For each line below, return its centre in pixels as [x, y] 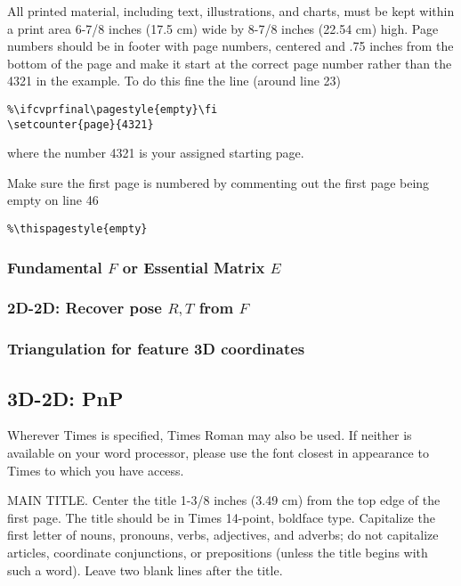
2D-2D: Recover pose [85, 308]
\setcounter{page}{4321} [81, 124]
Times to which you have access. [96, 470]
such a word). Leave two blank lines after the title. [145, 570]
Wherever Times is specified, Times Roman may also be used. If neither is [210, 435]
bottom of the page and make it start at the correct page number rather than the [230, 63]
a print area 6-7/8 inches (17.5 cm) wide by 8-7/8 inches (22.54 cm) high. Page [223, 28]
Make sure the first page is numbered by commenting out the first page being [218, 182]
